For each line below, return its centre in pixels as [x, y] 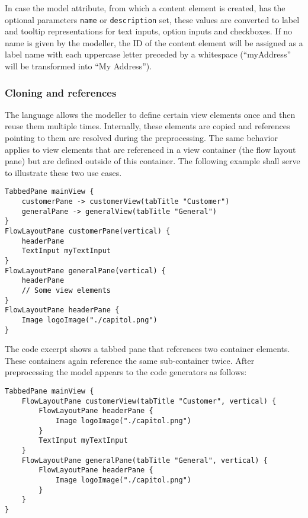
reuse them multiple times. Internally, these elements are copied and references [147, 126]
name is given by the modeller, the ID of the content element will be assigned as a [154, 42]
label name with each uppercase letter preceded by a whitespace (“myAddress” [148, 54]
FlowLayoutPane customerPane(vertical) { [88, 231]
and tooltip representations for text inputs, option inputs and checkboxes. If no [149, 31]
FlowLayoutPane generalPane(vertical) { [86, 271]
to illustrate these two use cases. [63, 172]
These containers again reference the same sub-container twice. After [130, 360]
